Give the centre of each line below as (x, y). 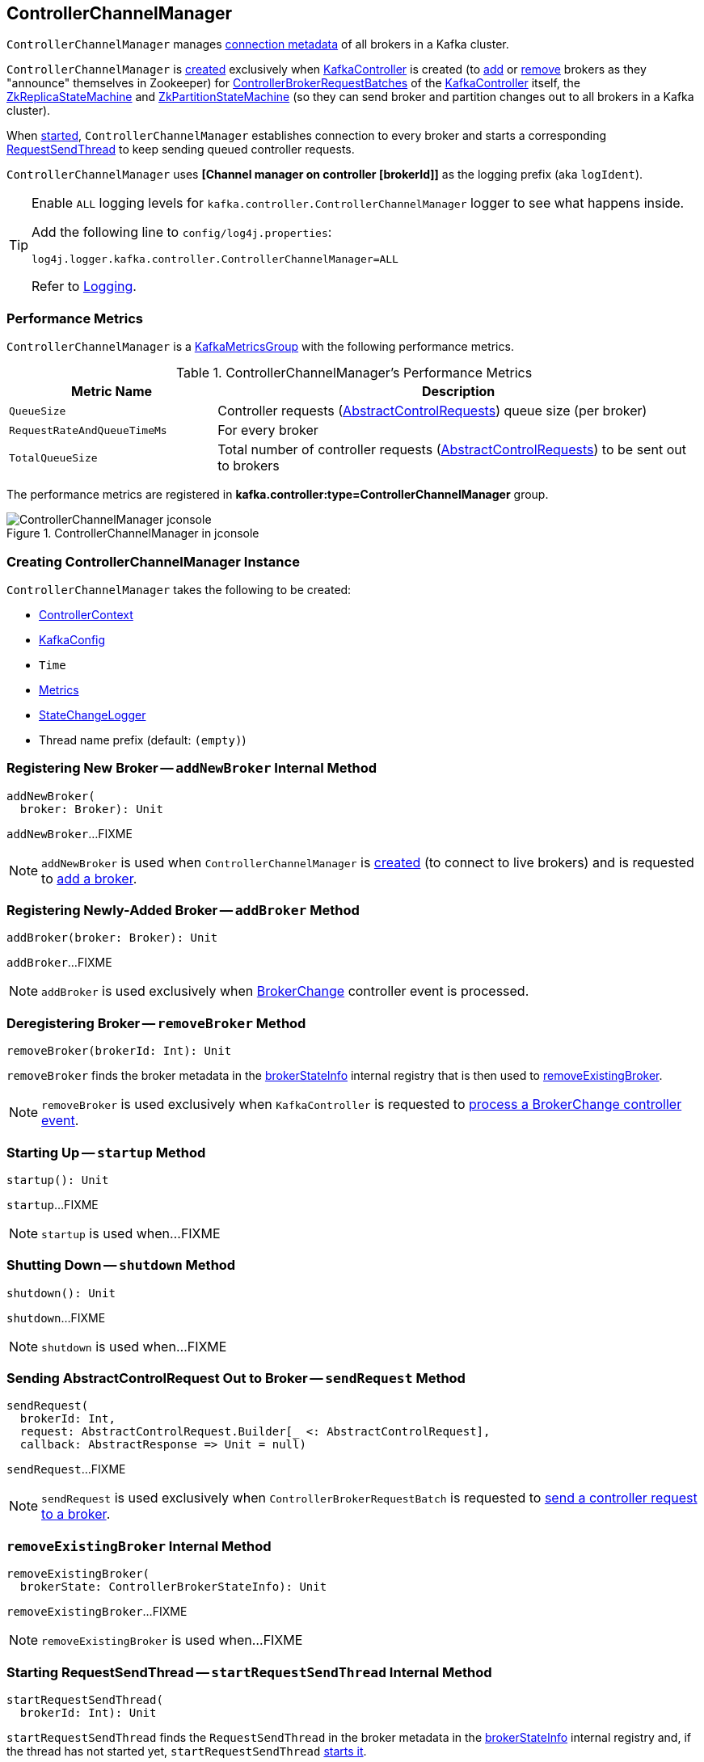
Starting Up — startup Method (106, 1152)
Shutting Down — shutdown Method (121, 1265)
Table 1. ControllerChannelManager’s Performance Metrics (354, 373)
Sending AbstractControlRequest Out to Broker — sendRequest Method (236, 1378)
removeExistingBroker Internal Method (139, 1546)
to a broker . (76, 1514)
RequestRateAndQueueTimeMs (88, 430)
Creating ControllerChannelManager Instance (153, 561)
